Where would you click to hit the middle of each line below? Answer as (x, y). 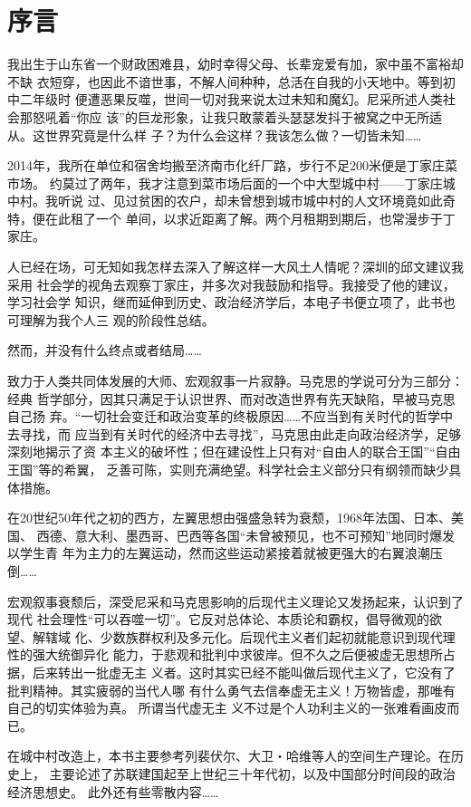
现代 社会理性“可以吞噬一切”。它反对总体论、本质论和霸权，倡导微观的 (218, 619)
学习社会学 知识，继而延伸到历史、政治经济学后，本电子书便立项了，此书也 (231, 302)
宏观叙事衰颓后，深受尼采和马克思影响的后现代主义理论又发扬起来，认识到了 (235, 601)
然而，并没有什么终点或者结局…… (105, 350)
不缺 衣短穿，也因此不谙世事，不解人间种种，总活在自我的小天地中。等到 (225, 81)
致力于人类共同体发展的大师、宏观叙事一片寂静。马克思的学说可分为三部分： (235, 381)
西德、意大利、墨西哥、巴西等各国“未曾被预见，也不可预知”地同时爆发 (245, 535)
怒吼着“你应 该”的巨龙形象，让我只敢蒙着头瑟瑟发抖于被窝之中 (218, 116)
